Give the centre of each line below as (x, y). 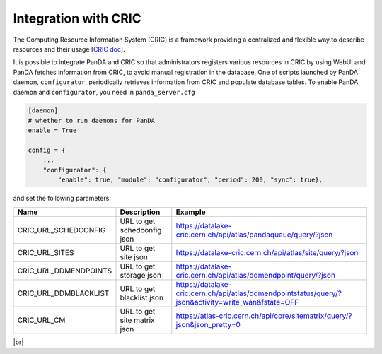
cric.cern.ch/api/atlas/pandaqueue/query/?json (254, 235)
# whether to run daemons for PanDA (92, 120)
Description (140, 212)
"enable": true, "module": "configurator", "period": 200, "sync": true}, (190, 180)
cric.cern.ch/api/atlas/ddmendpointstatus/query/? (259, 293)
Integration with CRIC (77, 18)
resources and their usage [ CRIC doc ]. (69, 49)
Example (191, 212)
